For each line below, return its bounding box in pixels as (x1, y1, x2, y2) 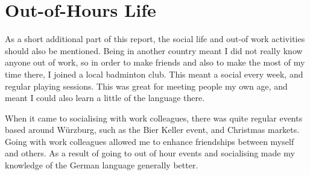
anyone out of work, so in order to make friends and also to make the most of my (5, 56, 305, 69)
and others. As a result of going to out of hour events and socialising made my (5, 147, 295, 159)
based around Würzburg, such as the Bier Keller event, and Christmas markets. (5, 123, 300, 136)
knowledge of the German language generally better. (5, 159, 198, 171)
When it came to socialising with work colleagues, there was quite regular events (5, 111, 303, 124)
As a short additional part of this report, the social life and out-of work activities (5, 32, 305, 45)
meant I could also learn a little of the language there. (5, 91, 205, 104)
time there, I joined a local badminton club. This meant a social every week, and (5, 67, 303, 80)
